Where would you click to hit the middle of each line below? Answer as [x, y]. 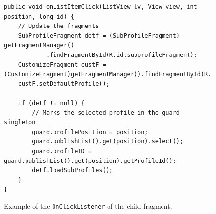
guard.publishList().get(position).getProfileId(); [90, 161]
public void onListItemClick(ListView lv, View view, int [101, 7]
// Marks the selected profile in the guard [106, 113]
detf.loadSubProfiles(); [72, 171]
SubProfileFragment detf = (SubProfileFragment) [99, 36]
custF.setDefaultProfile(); [64, 84]
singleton [20, 122]
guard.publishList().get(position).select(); [108, 142]
